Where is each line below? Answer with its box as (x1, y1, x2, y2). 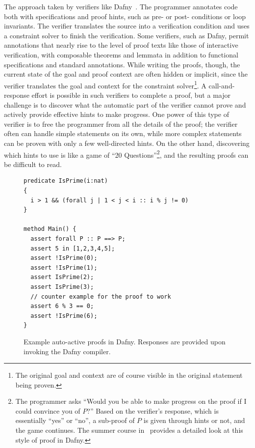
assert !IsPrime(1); (30, 264, 98, 271)
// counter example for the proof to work (30, 293, 171, 300)
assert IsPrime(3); (30, 283, 94, 290)
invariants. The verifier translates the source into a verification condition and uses (4, 21, 250, 31)
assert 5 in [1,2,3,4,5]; (30, 245, 115, 252)
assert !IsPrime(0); (30, 254, 98, 262)
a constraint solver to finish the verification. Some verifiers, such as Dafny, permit (4, 30, 249, 40)
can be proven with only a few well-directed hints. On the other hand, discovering (4, 138, 250, 148)
